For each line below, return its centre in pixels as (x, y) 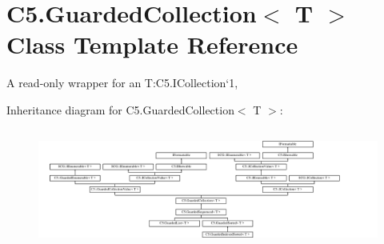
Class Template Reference (152, 44)
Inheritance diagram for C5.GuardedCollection (120, 109)
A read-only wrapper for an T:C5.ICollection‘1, (122, 83)
